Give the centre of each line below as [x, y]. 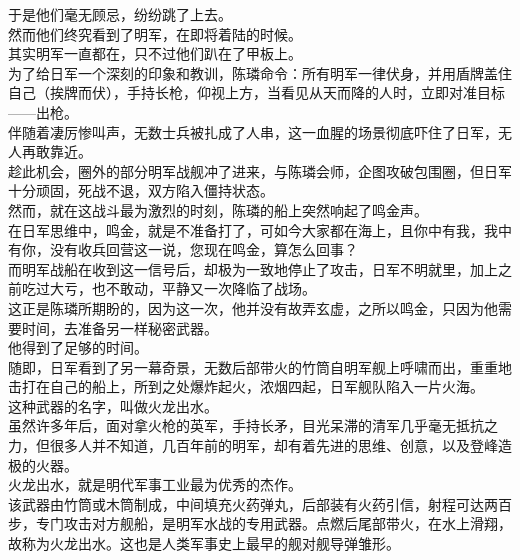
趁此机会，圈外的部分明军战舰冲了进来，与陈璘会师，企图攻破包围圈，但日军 [260, 170]
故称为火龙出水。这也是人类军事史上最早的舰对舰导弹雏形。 [204, 543]
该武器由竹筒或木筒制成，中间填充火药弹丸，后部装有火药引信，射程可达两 [253, 503]
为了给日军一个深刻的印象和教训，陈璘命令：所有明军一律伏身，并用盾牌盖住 [260, 72]
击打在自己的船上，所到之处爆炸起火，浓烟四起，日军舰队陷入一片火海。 [246, 386]
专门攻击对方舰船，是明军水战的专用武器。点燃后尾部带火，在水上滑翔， [273, 523]
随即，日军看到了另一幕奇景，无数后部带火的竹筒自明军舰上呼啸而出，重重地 [260, 366]
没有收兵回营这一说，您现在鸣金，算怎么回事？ [203, 249]
